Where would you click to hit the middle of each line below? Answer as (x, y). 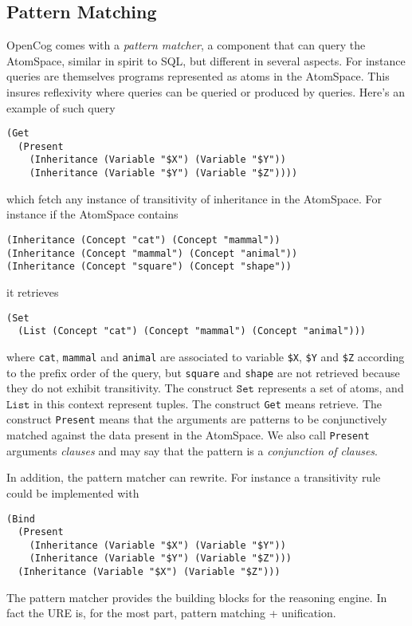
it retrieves (33, 291)
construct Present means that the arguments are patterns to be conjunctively (197, 419)
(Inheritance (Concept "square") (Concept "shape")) (149, 267)
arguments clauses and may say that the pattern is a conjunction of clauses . (192, 450)
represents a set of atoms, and (331, 388)
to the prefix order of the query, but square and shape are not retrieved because (203, 372)
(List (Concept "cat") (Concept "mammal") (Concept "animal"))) (192, 331)
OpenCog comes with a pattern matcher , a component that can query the (186, 45)
